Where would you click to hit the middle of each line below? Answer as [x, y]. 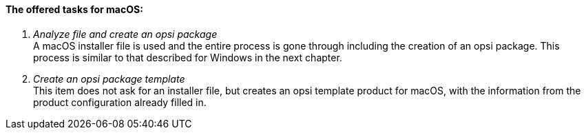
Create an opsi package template [109, 79]
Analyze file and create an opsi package [125, 34]
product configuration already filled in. [120, 102]
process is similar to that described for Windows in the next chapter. [188, 57]
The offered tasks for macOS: [74, 9]
